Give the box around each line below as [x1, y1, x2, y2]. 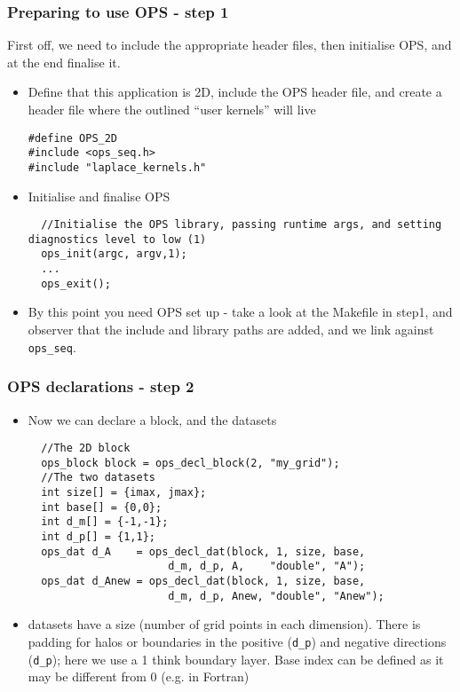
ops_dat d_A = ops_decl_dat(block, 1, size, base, [41, 545, 366, 558]
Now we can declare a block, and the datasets [28, 410, 277, 429]
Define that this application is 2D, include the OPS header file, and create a [28, 83, 442, 101]
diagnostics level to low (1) [28, 232, 207, 246]
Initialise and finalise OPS [28, 186, 171, 205]
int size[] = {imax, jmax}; [41, 486, 207, 499]
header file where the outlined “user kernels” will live [28, 100, 316, 118]
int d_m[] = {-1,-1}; [41, 515, 169, 529]
